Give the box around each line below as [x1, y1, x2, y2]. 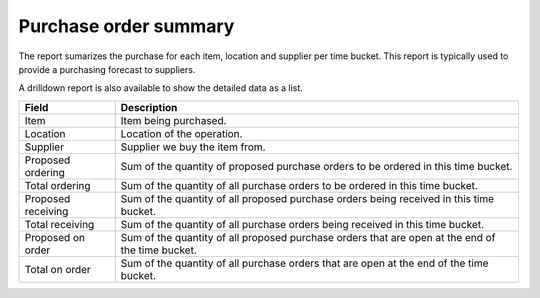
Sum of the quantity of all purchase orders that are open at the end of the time [120, 256, 489, 270]
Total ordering [24, 178, 91, 192]
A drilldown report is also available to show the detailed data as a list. [18, 82, 304, 94]
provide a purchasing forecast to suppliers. [18, 63, 196, 75]
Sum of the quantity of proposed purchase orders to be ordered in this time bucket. [120, 159, 513, 173]
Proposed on [24, 230, 85, 244]
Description [120, 100, 178, 114]
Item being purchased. [120, 113, 227, 127]
